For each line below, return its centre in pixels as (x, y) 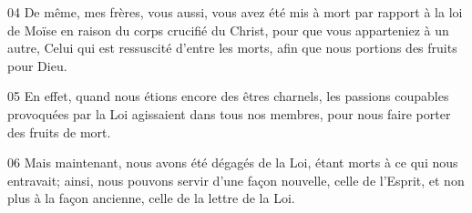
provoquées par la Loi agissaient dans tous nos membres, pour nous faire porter (229, 113)
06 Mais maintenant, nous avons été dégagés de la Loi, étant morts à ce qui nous (233, 162)
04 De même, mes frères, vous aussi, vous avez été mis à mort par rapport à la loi (235, 12)
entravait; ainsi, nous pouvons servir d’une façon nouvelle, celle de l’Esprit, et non (236, 180)
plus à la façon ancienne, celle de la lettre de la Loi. (151, 198)
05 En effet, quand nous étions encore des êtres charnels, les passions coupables (228, 96)
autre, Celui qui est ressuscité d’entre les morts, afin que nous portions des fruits (232, 48)
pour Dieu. (37, 65)
